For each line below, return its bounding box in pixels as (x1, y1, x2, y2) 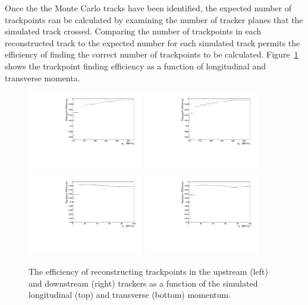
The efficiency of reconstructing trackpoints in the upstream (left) (29, 265, 268, 278)
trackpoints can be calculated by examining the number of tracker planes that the (5, 13, 303, 26)
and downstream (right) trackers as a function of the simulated (29, 277, 258, 289)
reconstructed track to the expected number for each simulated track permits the (5, 36, 300, 49)
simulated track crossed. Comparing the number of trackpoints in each (5, 25, 262, 37)
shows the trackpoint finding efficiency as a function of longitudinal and (5, 59, 266, 72)
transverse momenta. (5, 71, 80, 84)
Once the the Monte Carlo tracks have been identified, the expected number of (5, 2, 292, 14)
